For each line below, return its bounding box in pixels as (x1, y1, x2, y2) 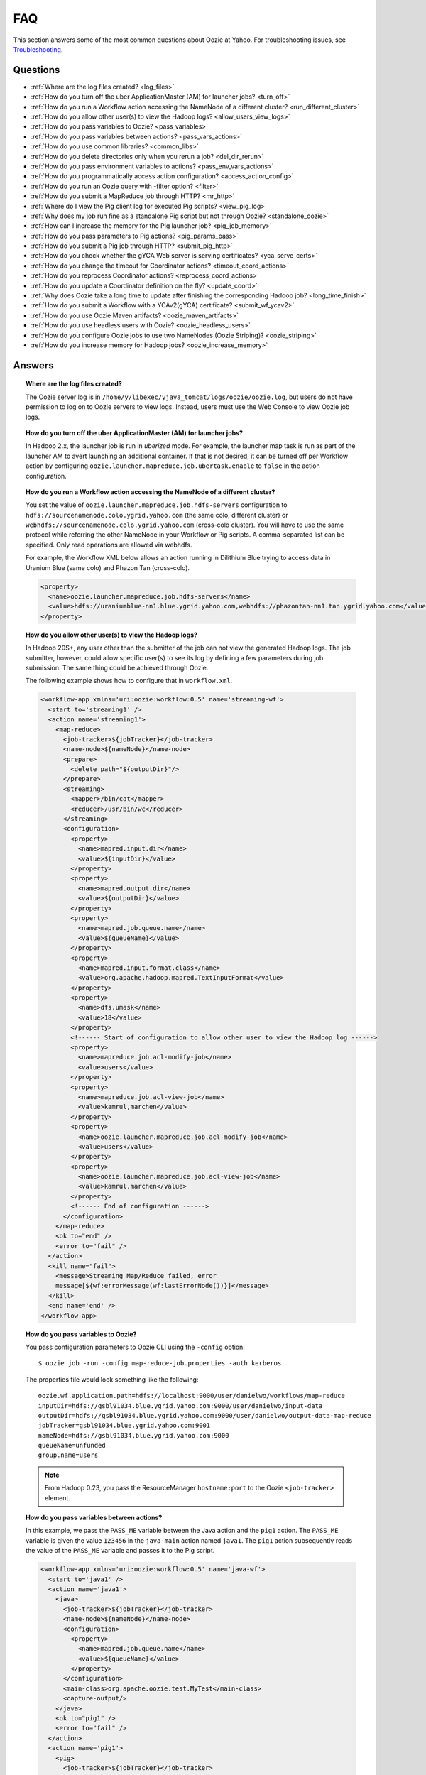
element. (45, 1493, 71, 1502)
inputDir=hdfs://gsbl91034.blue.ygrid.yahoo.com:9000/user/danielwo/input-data (38, 1402, 323, 1409)
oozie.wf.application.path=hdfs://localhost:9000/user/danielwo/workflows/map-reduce (38, 1392, 346, 1400)
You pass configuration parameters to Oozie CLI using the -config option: (26, 1343, 245, 1351)
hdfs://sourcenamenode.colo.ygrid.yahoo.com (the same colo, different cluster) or (26, 510, 288, 519)
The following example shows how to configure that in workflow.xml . (26, 677, 233, 685)
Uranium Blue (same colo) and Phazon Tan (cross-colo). (26, 563, 190, 572)
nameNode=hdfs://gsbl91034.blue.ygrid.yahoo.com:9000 (38, 1431, 229, 1439)
